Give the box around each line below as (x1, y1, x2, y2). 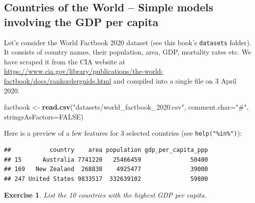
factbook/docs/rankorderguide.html (4, 76, 112, 86)
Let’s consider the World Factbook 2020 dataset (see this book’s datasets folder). (4, 37, 252, 47)
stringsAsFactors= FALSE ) (4, 111, 84, 121)
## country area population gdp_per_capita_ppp (4, 146, 208, 154)
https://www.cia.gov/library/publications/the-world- (4, 66, 164, 76)
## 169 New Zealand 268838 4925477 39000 (4, 166, 208, 173)
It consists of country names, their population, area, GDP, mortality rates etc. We (4, 47, 252, 57)
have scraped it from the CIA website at (4, 56, 125, 66)
